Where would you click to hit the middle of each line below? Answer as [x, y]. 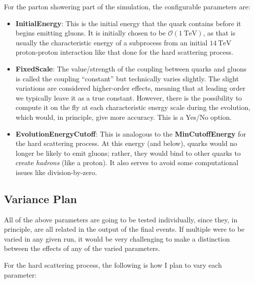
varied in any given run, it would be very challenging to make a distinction [117, 238]
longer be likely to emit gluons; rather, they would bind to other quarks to [128, 153]
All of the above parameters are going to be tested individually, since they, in [121, 219]
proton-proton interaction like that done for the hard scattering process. [124, 52]
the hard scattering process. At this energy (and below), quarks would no [126, 143]
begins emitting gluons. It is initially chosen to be [91, 33]
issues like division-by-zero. [56, 172]
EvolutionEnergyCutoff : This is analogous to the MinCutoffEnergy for [131, 133]
